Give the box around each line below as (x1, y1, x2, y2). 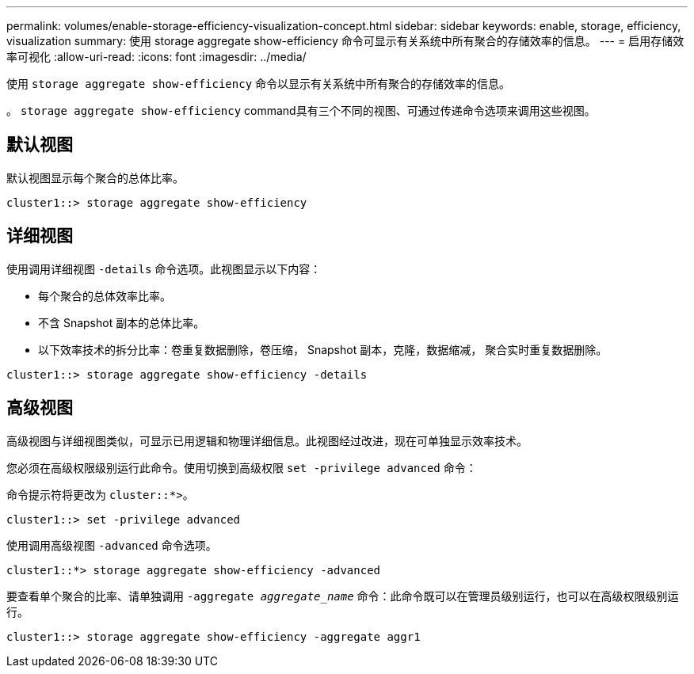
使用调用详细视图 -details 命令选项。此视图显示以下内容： (6, 261, 322, 276)
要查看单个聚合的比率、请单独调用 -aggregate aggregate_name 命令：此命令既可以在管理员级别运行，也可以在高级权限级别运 (6, 588, 679, 603)
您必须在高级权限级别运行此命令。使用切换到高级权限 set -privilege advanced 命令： (6, 460, 477, 474)
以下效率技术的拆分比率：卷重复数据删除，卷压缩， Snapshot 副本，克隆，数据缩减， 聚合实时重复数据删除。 (38, 342, 608, 356)
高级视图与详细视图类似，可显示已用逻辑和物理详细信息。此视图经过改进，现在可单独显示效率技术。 (6, 433, 528, 447)
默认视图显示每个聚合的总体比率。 (6, 170, 184, 185)
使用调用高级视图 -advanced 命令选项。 (6, 538, 217, 552)
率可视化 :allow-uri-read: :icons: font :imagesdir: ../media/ (6, 50, 307, 63)
